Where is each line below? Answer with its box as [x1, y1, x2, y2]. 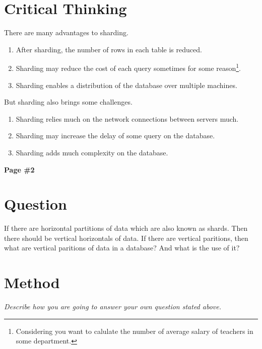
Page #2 [4, 164, 35, 175]
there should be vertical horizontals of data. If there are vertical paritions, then [4, 232, 248, 243]
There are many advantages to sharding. [4, 27, 128, 38]
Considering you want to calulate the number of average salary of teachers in [16, 325, 253, 336]
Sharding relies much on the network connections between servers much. [16, 113, 239, 124]
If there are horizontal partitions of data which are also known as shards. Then [4, 223, 248, 233]
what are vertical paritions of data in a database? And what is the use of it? [4, 242, 240, 253]
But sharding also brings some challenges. [4, 97, 133, 107]
